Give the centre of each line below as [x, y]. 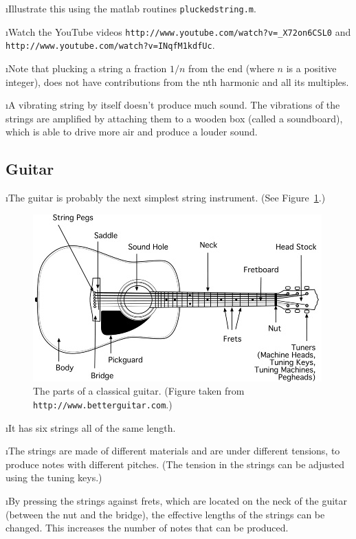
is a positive [311, 68]
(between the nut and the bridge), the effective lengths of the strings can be [165, 514]
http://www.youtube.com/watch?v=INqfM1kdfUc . [110, 45]
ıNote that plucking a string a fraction [86, 68]
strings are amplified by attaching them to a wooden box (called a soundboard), [174, 118]
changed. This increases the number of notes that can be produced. [147, 528]
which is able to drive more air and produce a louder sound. [132, 132]
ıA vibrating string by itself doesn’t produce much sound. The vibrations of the [173, 105]
